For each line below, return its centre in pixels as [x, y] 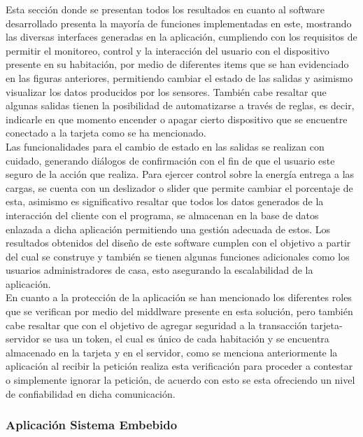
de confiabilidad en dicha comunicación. [91, 393]
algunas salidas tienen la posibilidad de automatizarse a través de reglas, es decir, [180, 105]
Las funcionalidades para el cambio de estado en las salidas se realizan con [165, 146]
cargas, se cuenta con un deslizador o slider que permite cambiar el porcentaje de [179, 187]
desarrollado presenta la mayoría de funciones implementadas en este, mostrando [179, 23]
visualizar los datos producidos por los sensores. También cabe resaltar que [166, 91]
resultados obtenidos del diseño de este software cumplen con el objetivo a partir [178, 243]
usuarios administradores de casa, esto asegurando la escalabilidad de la [159, 270]
